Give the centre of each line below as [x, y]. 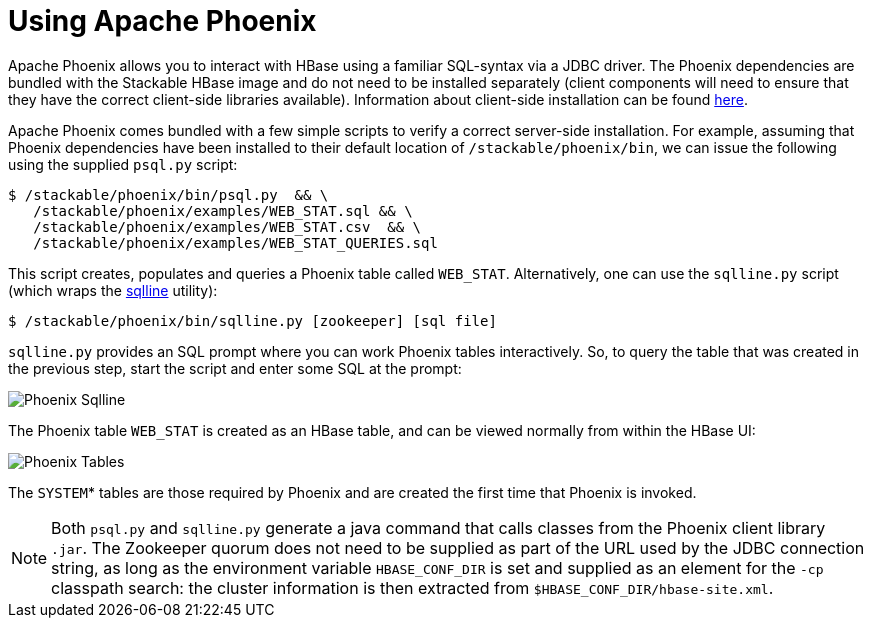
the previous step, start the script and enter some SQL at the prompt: [235, 368]
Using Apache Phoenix [162, 21]
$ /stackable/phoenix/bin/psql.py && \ [168, 194]
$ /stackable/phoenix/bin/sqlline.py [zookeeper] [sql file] [252, 320]
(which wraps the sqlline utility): [113, 290]
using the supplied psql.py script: [123, 164]
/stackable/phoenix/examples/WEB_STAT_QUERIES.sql [235, 242]
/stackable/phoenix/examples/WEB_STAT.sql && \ [223, 210]
